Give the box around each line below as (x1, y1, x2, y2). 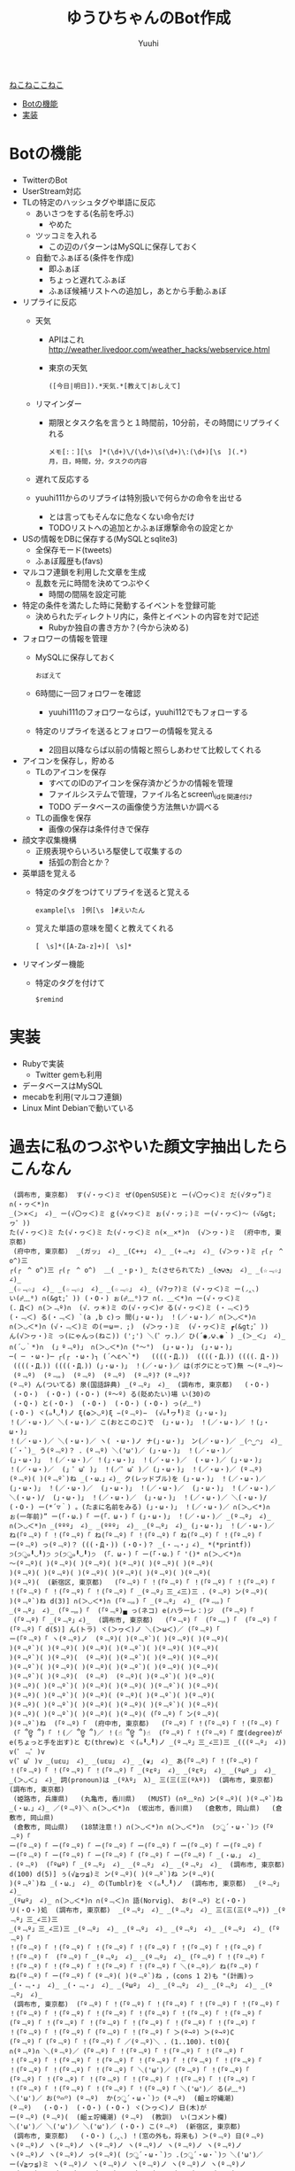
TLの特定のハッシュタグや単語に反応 (21, 197, 156, 207)
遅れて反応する (34, 473, 90, 484)
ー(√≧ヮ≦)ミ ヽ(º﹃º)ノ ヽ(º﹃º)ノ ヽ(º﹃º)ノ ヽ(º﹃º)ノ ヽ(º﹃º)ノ (9, 2159, 246, 2168)
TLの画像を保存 (34, 812, 92, 823)
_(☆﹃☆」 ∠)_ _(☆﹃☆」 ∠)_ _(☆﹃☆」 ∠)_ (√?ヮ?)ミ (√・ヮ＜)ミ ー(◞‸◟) (9, 1284, 260, 1293)
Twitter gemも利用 (34, 1069, 103, 1080)
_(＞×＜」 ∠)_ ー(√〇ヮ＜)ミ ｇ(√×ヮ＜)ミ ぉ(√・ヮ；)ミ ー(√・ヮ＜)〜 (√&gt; (9, 1209, 276, 1218)
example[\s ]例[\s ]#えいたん (34, 905, 146, 915)
